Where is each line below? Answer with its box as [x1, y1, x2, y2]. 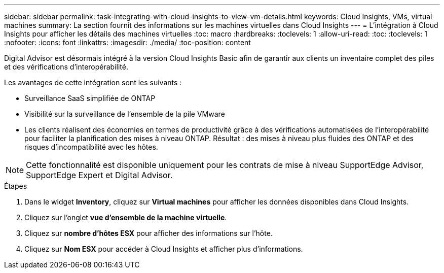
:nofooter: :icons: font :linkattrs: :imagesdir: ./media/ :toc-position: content [4, 38, 251, 47]
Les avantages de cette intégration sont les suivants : [4, 78, 182, 87]
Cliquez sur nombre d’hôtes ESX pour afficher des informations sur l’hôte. [24, 229, 273, 237]
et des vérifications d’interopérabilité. [4, 62, 128, 71]
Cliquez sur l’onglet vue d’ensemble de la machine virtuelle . [24, 213, 227, 222]
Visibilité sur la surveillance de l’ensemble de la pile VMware [24, 110, 225, 118]
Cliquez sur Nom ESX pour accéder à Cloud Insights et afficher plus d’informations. [24, 245, 303, 253]
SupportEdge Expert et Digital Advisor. [26, 170, 173, 180]
